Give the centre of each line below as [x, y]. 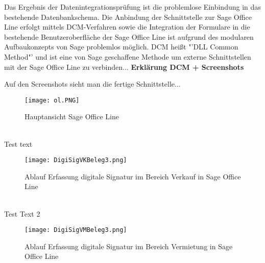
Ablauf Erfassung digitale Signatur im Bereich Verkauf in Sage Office [133, 176]
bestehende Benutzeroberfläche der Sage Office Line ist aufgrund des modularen [129, 36]
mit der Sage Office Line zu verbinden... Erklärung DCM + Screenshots [124, 67]
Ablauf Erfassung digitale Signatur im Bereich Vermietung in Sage [129, 246]
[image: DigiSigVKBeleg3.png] [76, 160]
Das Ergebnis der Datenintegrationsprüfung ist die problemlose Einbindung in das [132, 7]
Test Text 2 [22, 213]
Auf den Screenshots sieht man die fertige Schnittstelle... [92, 84]
